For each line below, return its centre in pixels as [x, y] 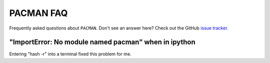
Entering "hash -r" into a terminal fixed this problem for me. [70, 54]
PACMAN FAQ [38, 13]
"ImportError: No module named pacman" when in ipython [102, 42]
